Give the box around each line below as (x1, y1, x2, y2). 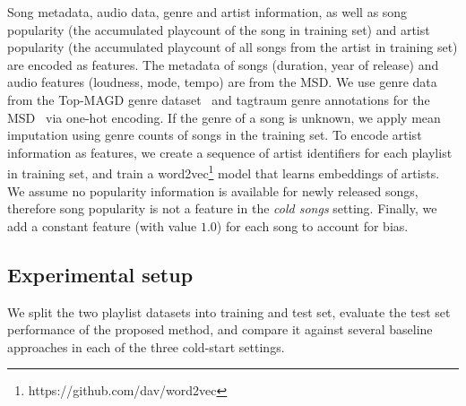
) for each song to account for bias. (216, 216, 409, 235)
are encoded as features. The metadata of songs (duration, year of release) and (7, 55, 439, 73)
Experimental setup (7, 260, 194, 288)
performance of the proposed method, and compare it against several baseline (7, 320, 433, 339)
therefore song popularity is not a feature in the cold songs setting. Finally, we (7, 199, 437, 218)
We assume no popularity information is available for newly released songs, (7, 181, 419, 200)
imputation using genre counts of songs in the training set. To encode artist (7, 125, 422, 144)
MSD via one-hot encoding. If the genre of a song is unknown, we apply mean (7, 108, 441, 126)
